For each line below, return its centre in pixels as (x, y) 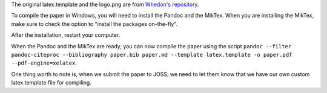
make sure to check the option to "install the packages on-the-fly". (94, 24)
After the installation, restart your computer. (66, 35)
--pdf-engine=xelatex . (44, 63)
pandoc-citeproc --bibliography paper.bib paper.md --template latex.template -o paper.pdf (152, 55)
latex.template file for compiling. (51, 83)
